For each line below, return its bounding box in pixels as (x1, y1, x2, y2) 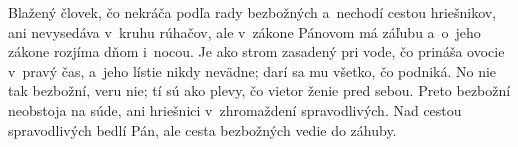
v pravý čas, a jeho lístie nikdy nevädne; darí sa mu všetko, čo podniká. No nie (8, 60, 497, 81)
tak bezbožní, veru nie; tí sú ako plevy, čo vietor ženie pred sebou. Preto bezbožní (8, 80, 511, 101)
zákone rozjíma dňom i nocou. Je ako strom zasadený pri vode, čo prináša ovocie (8, 41, 505, 62)
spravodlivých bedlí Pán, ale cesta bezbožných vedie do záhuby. (8, 119, 397, 140)
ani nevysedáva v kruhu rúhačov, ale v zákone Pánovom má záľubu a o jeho (8, 21, 481, 42)
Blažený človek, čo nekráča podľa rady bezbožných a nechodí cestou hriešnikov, (8, 2, 497, 22)
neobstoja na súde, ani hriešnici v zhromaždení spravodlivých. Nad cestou (8, 99, 462, 120)
